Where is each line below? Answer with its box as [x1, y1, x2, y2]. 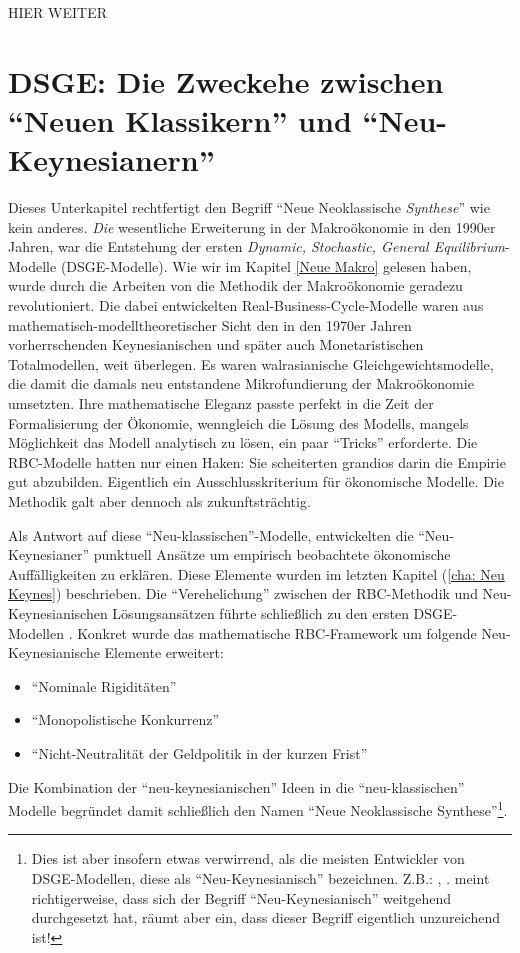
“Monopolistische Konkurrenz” [31, 709, 220, 730]
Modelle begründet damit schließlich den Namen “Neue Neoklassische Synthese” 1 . [8, 797, 508, 820]
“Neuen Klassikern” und [8, 99, 352, 140]
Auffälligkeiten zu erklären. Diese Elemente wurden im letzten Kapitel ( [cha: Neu [8, 563, 505, 584]
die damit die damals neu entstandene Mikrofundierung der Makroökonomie [8, 373, 474, 394]
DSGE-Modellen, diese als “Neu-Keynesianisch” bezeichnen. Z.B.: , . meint [31, 867, 490, 888]
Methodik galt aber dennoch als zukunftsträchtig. [8, 491, 311, 511]
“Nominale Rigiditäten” [31, 675, 177, 696]
